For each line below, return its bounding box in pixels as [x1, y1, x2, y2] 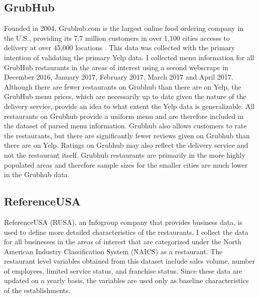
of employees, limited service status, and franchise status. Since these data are [4, 265, 242, 276]
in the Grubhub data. [4, 169, 70, 180]
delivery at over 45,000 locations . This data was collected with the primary [4, 42, 235, 53]
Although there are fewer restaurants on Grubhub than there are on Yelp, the [4, 81, 242, 92]
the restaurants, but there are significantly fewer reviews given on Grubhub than [4, 130, 250, 140]
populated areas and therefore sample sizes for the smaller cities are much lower [4, 159, 248, 170]
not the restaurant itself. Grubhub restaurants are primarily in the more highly [4, 149, 246, 160]
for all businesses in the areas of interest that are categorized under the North [4, 236, 242, 247]
